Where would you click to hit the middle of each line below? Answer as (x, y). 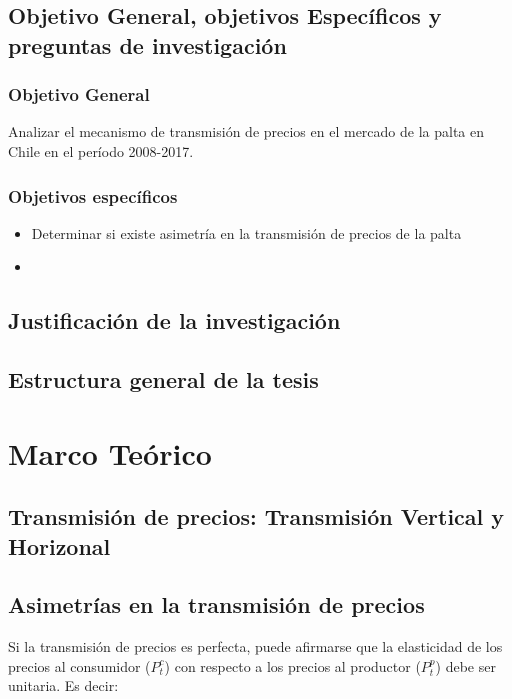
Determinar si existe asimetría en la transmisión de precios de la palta (246, 232)
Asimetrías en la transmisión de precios (216, 604)
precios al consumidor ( (79, 665)
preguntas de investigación (147, 44)
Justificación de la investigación (174, 320)
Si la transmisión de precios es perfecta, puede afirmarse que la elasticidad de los (255, 646)
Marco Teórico (110, 452)
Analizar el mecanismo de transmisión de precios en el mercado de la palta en (246, 131)
